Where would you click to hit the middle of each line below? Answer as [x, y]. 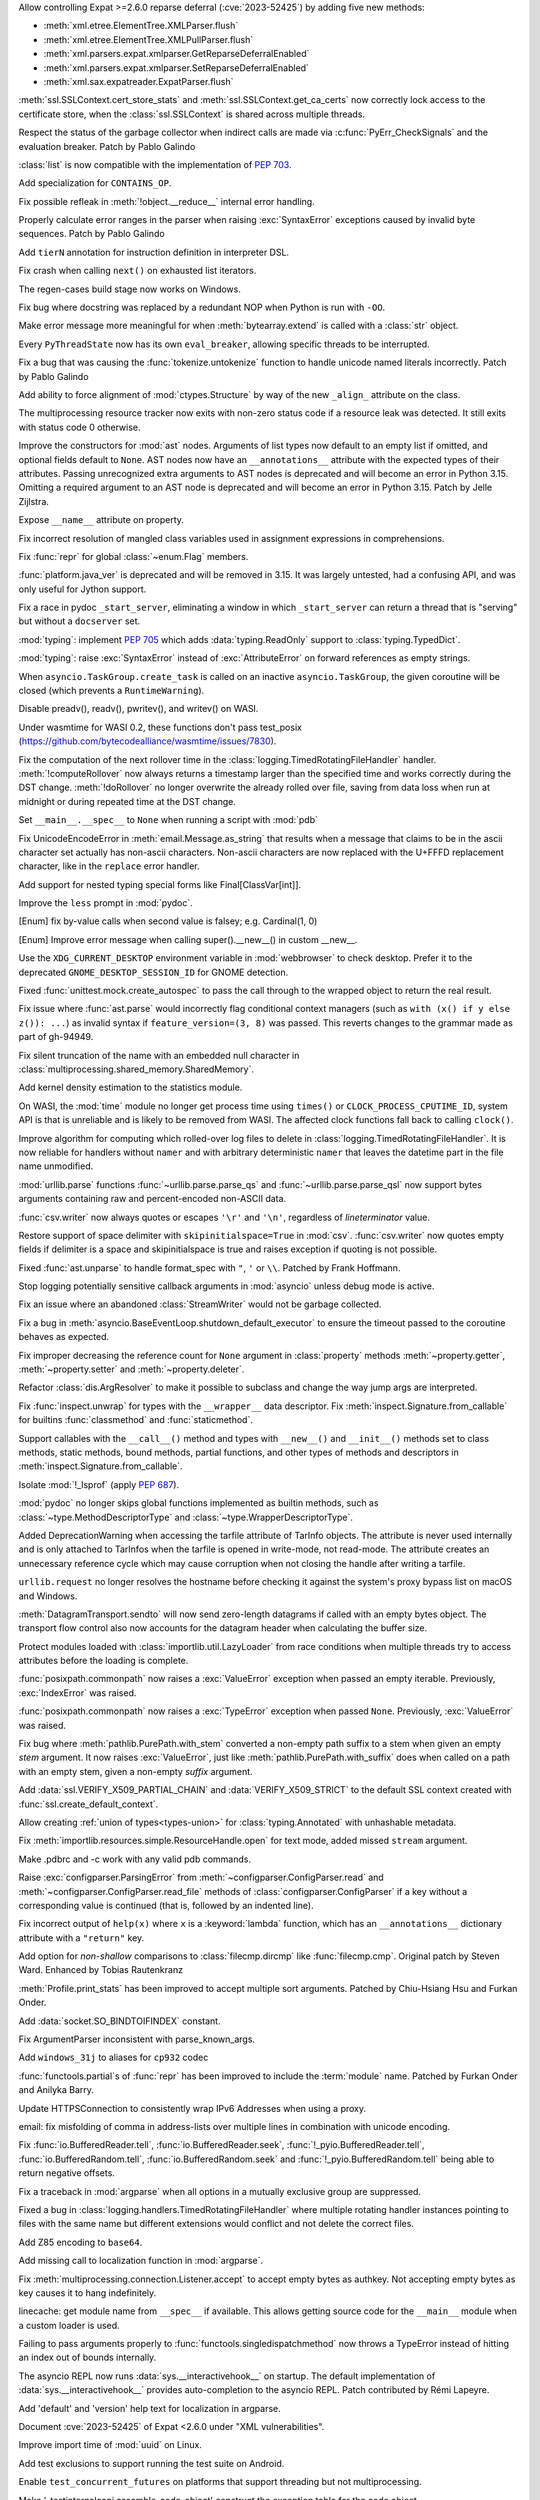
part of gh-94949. [56, 1037]
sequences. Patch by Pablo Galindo [91, 234]
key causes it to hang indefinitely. [87, 2292]
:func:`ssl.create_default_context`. [88, 1804]
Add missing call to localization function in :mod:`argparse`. [141, 2261]
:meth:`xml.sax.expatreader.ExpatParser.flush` [138, 81]
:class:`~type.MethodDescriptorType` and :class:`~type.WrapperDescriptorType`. [186, 1517]
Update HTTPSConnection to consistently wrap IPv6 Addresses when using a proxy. [192, 2108]
